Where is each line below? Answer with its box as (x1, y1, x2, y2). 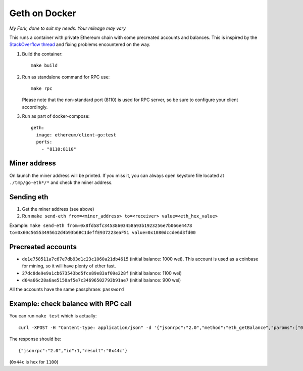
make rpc (31, 85, 53, 91)
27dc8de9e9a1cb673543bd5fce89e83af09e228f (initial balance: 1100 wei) (22, 270, 182, 276)
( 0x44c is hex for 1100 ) (9, 359, 59, 365)
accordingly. (22, 104, 48, 110)
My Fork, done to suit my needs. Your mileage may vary (9, 25, 126, 31)
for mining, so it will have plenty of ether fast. (22, 263, 116, 269)
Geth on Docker (9, 8, 76, 19)
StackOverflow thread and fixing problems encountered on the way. (9, 41, 151, 48)
